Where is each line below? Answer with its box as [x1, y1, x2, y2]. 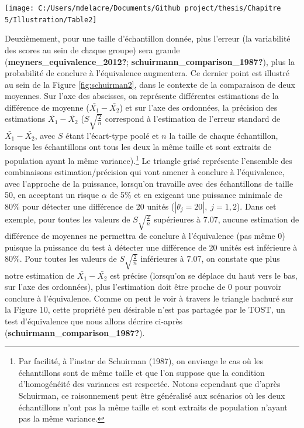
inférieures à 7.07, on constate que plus [140, 252, 280, 265]
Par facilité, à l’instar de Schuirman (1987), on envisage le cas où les [18, 355, 264, 367]
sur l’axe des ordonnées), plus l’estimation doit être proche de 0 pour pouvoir [5, 280, 282, 293]
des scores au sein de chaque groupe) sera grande [5, 43, 180, 56]
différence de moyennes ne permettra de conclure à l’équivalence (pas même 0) [5, 230, 285, 242]
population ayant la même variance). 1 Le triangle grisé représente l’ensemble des [5, 152, 292, 166]
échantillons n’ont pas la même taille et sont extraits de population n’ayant [18, 400, 288, 413]
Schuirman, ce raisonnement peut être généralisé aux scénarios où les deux [18, 389, 285, 401]
